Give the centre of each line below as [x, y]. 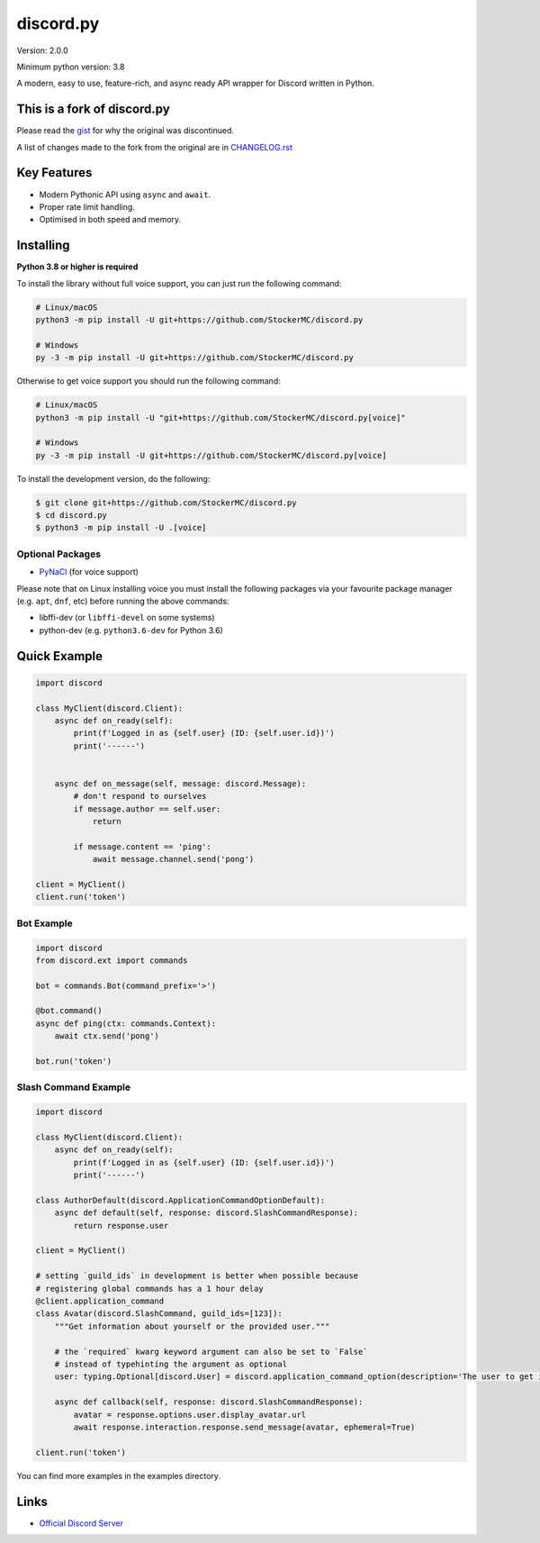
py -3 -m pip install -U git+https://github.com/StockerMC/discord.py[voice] [211, 455]
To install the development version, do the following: [113, 478]
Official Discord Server [81, 1523]
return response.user [121, 1225]
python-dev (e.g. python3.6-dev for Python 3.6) [131, 630]
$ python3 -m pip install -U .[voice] [121, 528]
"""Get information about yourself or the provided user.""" [192, 1326]
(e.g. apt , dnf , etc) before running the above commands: [123, 601]
